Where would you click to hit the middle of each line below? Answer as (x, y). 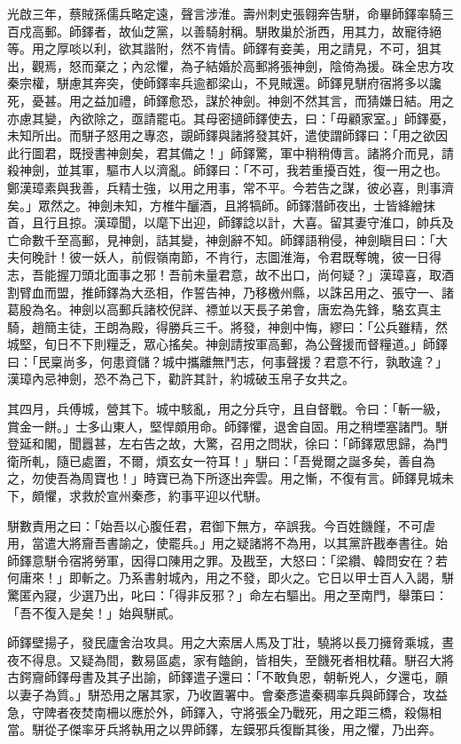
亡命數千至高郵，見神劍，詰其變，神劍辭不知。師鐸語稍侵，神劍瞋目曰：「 (221, 239)
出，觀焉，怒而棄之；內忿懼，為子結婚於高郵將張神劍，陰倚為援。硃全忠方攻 (230, 65)
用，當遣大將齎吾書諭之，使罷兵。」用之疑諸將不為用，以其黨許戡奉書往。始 (227, 543)
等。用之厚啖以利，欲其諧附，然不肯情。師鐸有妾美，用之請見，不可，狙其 (224, 48)
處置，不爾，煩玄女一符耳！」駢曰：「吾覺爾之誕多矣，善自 (252, 460)
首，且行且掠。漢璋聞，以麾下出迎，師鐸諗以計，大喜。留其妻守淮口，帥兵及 (230, 222)
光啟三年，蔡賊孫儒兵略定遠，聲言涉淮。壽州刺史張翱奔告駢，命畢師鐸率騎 (224, 13)
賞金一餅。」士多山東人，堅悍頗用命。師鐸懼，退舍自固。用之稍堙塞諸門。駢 (227, 426)
